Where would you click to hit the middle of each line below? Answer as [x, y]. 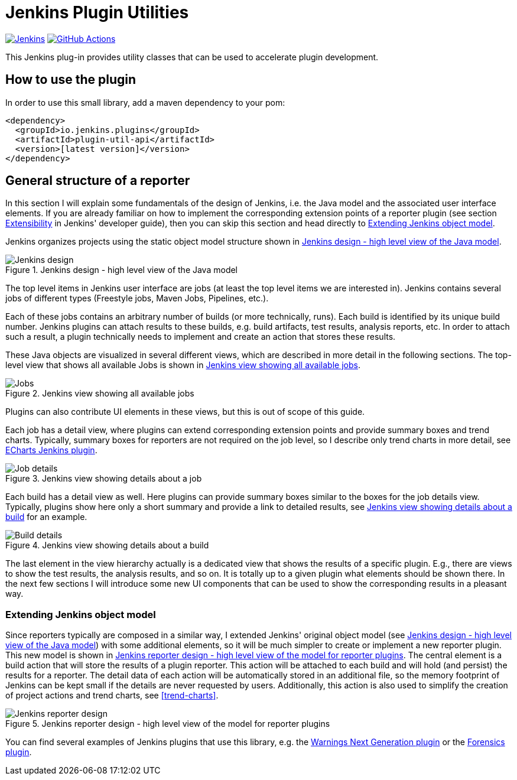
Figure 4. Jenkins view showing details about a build [107, 545]
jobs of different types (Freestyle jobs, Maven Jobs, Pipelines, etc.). [137, 298]
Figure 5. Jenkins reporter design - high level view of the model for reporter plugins [168, 724]
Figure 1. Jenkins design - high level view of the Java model [122, 270]
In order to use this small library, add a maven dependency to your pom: [145, 102]
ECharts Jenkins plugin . [51, 450]
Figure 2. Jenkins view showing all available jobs [100, 394]
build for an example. [46, 517]
